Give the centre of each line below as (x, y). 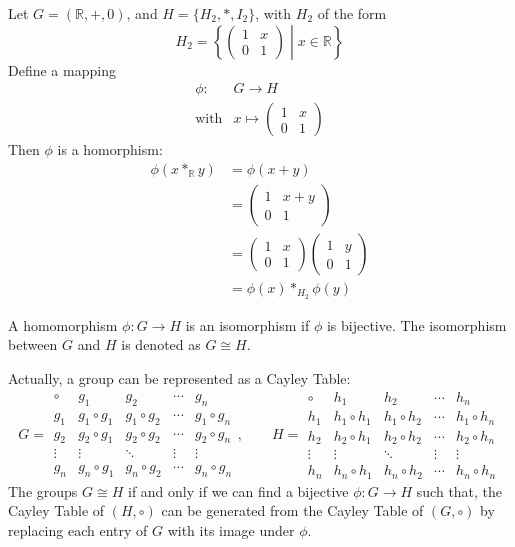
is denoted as (161, 344)
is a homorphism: (110, 149)
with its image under (231, 529)
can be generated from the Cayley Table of (292, 510)
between (33, 344)
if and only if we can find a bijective (238, 490)
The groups (43, 490)
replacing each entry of (78, 529)
